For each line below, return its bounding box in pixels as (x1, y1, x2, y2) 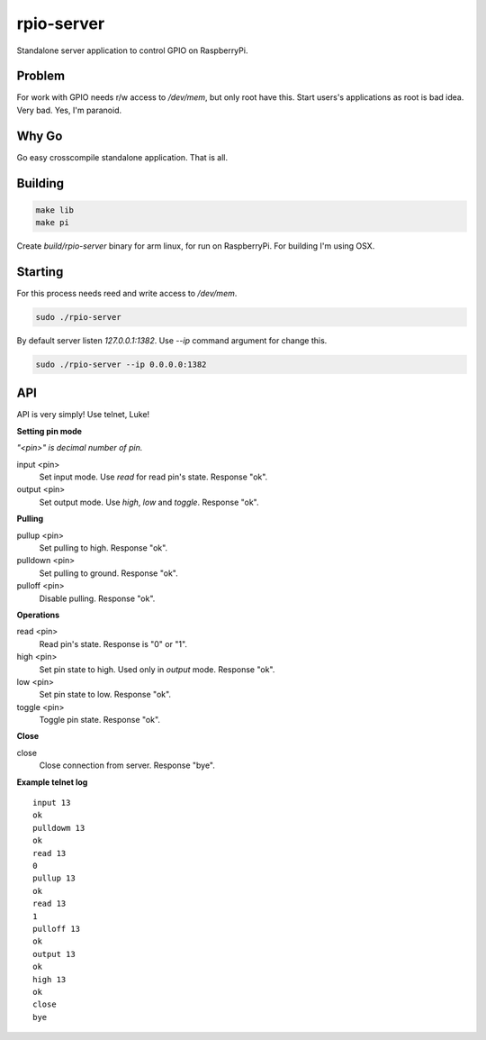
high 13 (32, 974, 67, 984)
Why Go (16, 128, 63, 143)
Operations (16, 609, 60, 620)
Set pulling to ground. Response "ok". (39, 568, 179, 579)
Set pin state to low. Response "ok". (39, 689, 171, 700)
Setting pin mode (16, 425, 83, 436)
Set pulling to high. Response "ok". (39, 543, 168, 553)
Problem (16, 68, 66, 84)
